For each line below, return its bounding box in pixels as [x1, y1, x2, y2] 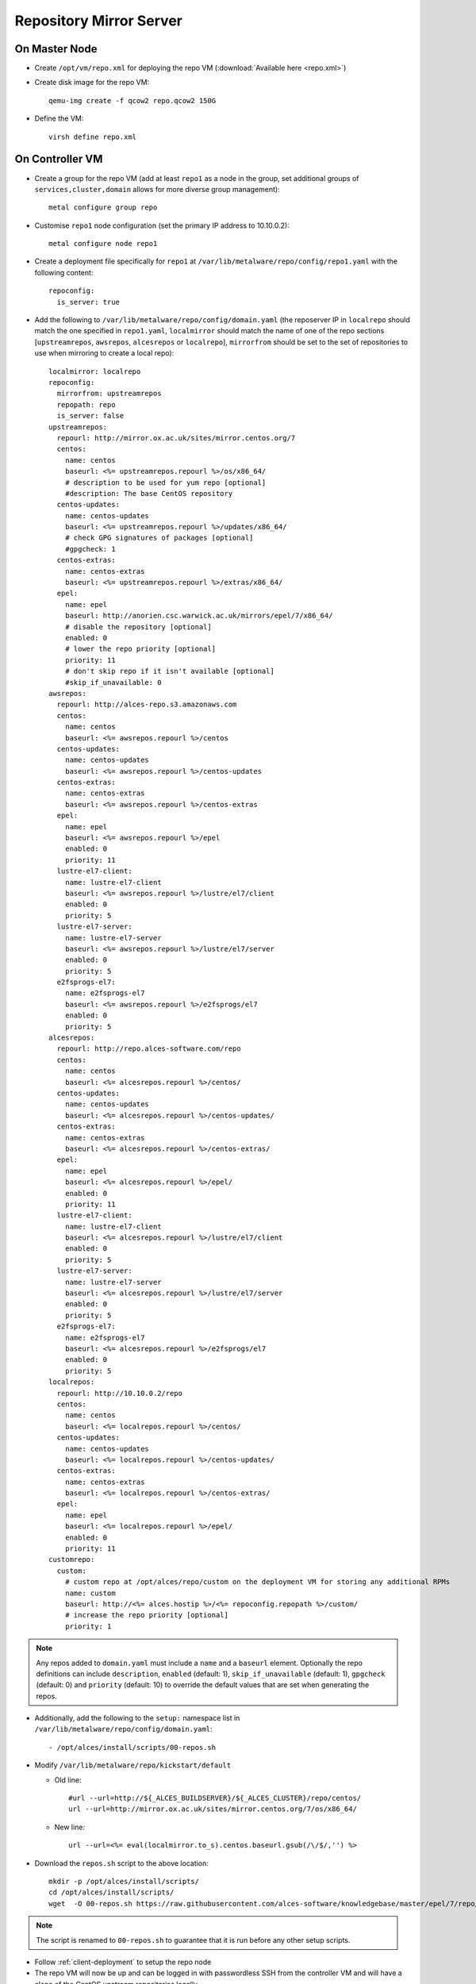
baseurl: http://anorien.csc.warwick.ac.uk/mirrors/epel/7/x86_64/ [64, 611, 333, 621]
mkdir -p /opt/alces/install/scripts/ [48, 1877, 200, 1886]
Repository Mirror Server [14, 12, 182, 29]
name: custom [64, 1588, 116, 1598]
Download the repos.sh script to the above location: [34, 1858, 209, 1868]
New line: [54, 1822, 86, 1832]
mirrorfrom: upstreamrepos [56, 389, 162, 398]
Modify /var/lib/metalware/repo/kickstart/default [34, 1760, 232, 1770]
